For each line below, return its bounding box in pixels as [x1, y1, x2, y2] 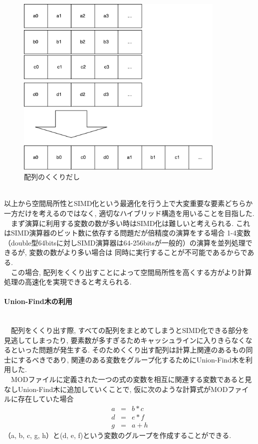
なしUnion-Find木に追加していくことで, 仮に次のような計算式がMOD [4, 383, 228, 394]
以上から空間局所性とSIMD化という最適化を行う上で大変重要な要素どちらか [4, 198, 253, 208]
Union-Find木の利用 [4, 296, 72, 306]
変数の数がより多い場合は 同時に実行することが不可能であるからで [29, 247, 248, 257]
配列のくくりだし [24, 171, 80, 182]
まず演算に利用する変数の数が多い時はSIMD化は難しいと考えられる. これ [10, 217, 250, 228]
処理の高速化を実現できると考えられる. [4, 276, 132, 287]
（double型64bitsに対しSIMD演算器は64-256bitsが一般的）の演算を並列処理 [4, 237, 246, 247]
